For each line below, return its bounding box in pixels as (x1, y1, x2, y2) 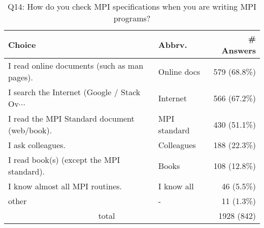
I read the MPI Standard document (8, 112, 135, 124)
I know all (158, 180, 194, 192)
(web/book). (8, 124, 52, 136)
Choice (8, 38, 36, 50)
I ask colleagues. (8, 139, 66, 151)
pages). (8, 71, 33, 83)
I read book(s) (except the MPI (8, 154, 120, 165)
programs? (113, 12, 151, 24)
